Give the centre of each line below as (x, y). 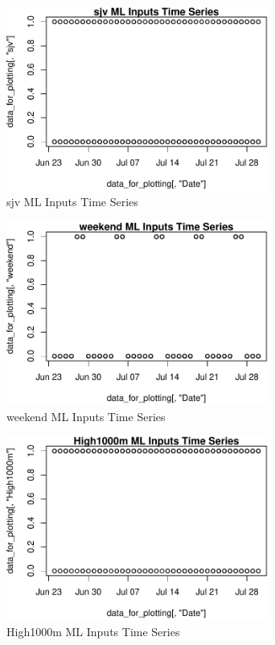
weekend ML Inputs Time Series (86, 416)
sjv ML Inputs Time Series (72, 202)
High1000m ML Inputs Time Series (93, 631)
